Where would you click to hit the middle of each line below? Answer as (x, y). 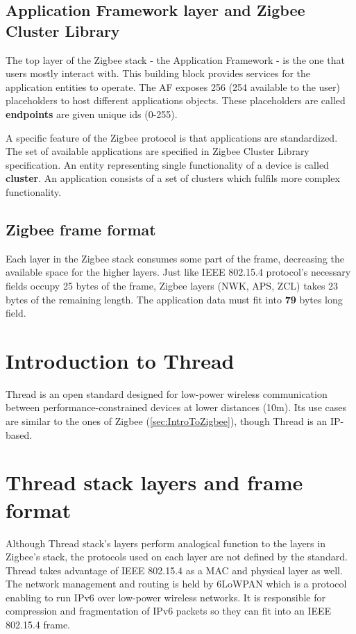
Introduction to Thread (120, 360)
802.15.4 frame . (38, 625)
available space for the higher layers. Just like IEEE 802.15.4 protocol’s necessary (178, 272)
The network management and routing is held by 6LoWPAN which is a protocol (176, 584)
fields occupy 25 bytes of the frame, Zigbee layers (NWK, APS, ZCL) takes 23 (172, 285)
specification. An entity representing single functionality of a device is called (167, 164)
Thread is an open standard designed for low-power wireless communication (167, 393)
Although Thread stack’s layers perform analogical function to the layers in (166, 543)
